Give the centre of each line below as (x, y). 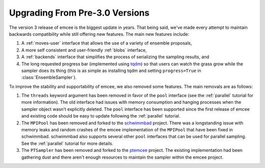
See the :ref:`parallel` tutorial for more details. (67, 143)
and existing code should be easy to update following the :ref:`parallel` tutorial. (101, 116)
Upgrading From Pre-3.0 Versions (79, 13)
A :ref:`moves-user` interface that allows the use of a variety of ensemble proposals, (107, 43)
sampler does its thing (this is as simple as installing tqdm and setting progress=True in (111, 71)
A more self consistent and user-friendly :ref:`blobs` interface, (84, 50)
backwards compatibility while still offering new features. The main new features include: (99, 34)
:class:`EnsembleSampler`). (49, 77)
